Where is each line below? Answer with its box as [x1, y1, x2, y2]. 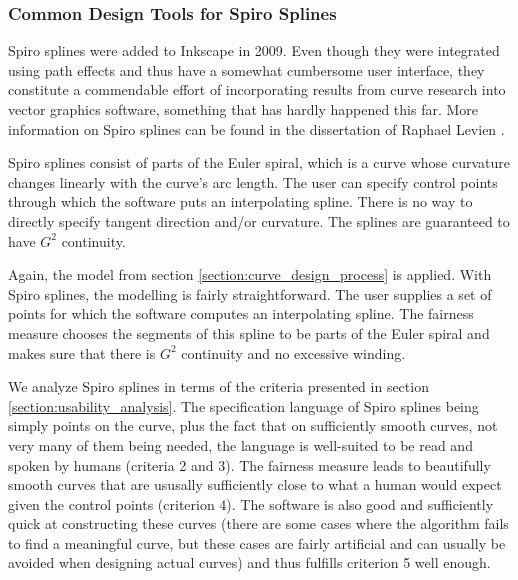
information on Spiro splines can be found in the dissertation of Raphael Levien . [8, 118, 505, 139]
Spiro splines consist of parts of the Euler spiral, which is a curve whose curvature [8, 152, 510, 173]
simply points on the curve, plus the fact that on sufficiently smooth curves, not [8, 415, 498, 436]
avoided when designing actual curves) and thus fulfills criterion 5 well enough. [8, 552, 491, 573]
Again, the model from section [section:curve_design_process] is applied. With [8, 264, 492, 285]
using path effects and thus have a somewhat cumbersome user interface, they [8, 59, 485, 80]
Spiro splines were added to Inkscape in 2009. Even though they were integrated [8, 40, 500, 61]
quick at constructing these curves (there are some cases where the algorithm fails [8, 513, 509, 534]
